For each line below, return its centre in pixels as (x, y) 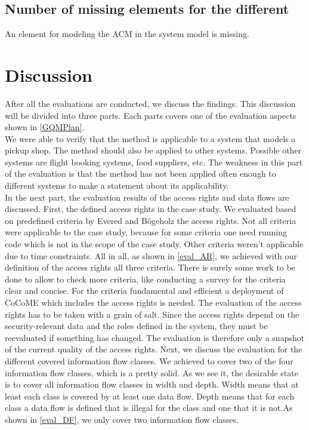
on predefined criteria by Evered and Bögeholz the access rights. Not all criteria (151, 220)
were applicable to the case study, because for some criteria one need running (146, 232)
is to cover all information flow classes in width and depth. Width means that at (152, 384)
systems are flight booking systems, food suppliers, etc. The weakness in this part (154, 162)
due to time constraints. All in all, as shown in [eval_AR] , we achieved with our (151, 255)
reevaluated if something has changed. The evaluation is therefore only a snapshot (155, 337)
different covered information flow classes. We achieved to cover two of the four (149, 360)
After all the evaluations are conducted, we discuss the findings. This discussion (150, 103)
